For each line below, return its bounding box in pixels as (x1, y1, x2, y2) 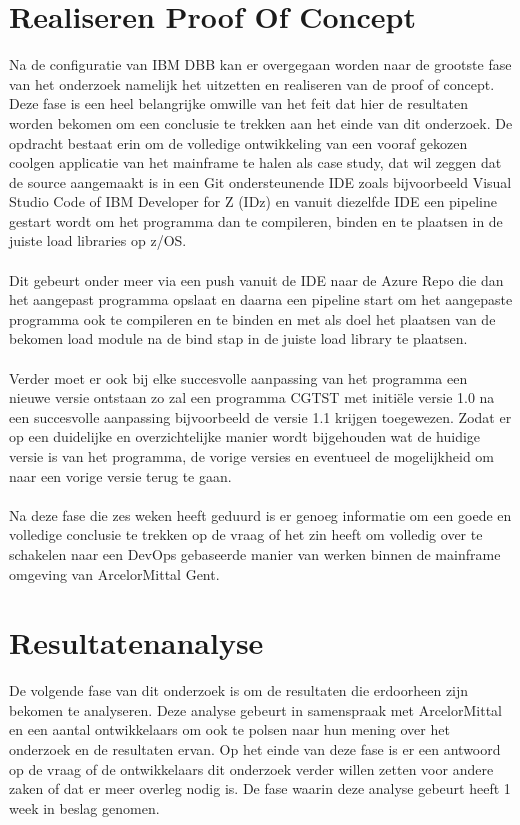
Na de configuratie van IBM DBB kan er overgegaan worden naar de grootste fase (9, 54, 512, 75)
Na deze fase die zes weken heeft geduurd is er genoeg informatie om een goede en (9, 504, 512, 525)
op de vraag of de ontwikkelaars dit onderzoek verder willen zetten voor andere (9, 758, 494, 779)
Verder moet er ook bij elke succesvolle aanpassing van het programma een (9, 367, 468, 388)
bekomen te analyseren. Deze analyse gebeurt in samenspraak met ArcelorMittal (9, 699, 502, 720)
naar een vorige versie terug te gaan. (9, 465, 232, 486)
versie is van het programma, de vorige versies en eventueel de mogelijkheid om (9, 446, 494, 466)
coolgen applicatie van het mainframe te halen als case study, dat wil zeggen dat (9, 152, 502, 173)
